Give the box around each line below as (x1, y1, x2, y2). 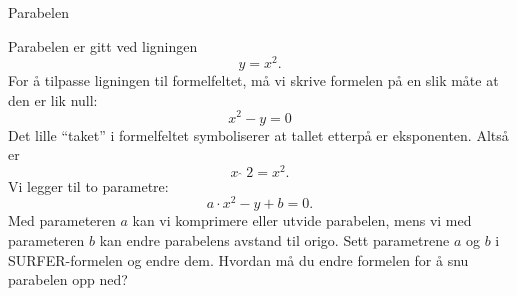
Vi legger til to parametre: (8, 175, 169, 196)
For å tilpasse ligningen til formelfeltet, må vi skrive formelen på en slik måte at (8, 70, 499, 91)
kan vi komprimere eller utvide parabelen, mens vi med (132, 210, 472, 231)
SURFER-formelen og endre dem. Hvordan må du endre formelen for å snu (8, 249, 469, 270)
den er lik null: (8, 89, 98, 110)
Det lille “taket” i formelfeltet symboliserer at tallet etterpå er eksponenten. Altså (8, 124, 509, 145)
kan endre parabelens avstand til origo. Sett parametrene (99, 230, 450, 251)
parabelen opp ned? (8, 269, 128, 290)
